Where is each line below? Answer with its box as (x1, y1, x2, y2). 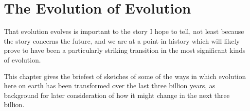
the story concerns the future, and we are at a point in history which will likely (4, 35, 240, 46)
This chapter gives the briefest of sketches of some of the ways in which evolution (4, 71, 246, 81)
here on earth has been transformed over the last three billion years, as (4, 80, 215, 91)
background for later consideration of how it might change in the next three (4, 90, 230, 100)
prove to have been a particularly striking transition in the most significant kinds (4, 45, 246, 55)
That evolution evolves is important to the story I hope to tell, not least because (4, 26, 244, 36)
